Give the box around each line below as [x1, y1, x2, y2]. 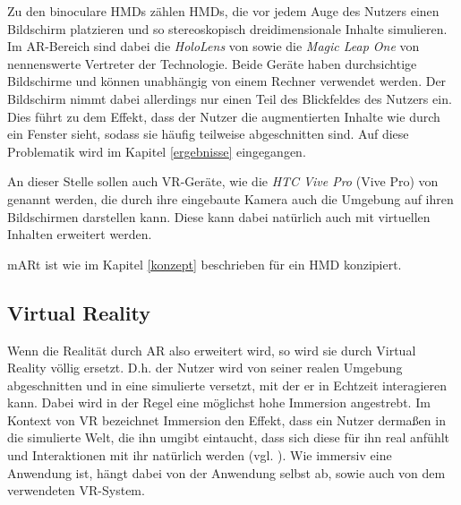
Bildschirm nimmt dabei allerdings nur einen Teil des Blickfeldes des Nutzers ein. [7, 89, 452, 107]
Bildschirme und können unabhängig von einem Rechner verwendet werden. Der [7, 72, 447, 90]
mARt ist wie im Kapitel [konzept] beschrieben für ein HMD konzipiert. [7, 254, 402, 273]
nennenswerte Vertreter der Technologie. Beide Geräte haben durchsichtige [7, 54, 417, 73]
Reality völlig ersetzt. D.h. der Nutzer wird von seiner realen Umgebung [7, 358, 403, 377]
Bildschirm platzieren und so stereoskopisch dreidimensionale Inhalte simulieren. [7, 19, 448, 38]
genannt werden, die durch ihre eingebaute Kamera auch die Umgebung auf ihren [7, 189, 454, 208]
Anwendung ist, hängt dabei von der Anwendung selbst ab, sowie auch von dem [7, 463, 446, 482]
